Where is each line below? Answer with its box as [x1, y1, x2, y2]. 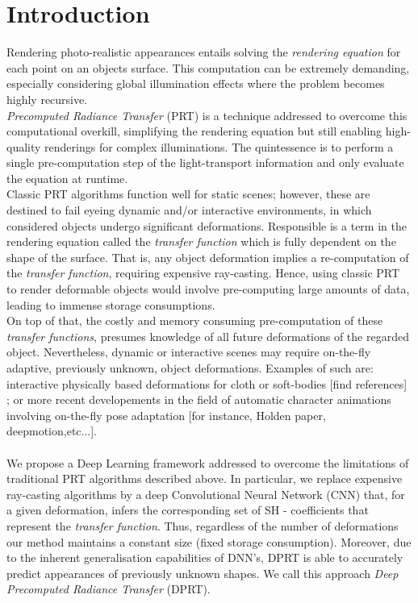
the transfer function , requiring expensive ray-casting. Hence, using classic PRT [6, 264, 400, 281]
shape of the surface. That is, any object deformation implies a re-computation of [6, 248, 409, 265]
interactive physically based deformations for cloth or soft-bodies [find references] [6, 375, 408, 392]
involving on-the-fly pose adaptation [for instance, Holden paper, [6, 406, 326, 423]
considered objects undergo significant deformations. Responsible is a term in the [6, 217, 407, 234]
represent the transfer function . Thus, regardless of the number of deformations [6, 517, 399, 534]
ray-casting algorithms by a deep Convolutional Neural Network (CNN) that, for [6, 485, 405, 502]
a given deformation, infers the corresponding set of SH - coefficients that [6, 501, 369, 518]
